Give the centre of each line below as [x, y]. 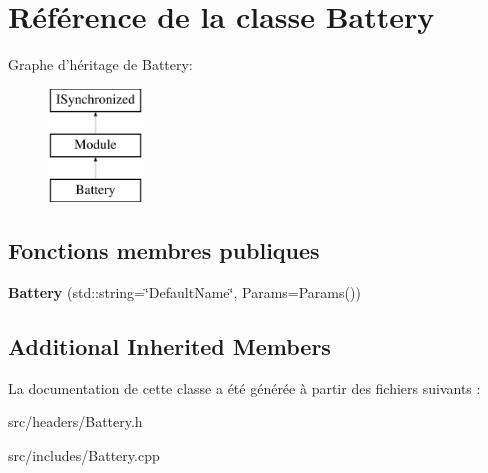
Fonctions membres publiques [164, 250]
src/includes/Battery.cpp [84, 454]
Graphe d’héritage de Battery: [100, 64]
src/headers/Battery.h [75, 421]
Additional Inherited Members [169, 345]
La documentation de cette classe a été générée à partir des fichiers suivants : [244, 387]
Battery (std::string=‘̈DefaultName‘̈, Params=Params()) [184, 291]
